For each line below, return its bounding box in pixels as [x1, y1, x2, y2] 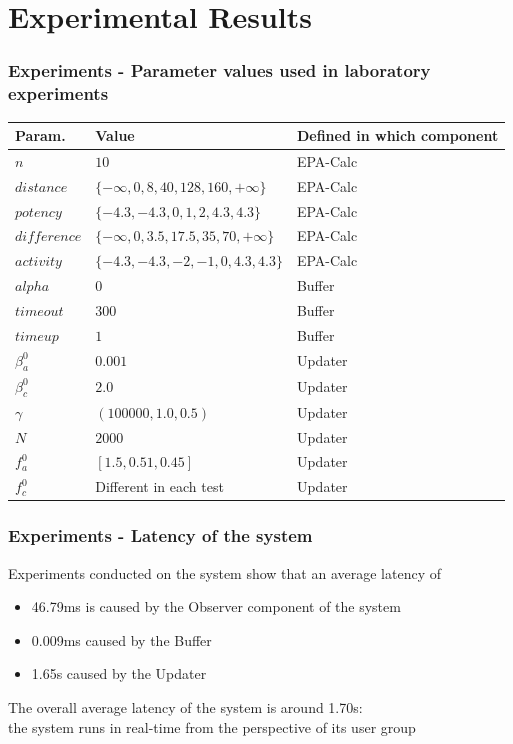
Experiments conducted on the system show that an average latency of [8, 562, 441, 583]
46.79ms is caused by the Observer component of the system [31, 596, 401, 617]
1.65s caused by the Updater [31, 663, 207, 684]
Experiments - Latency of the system [8, 523, 313, 548]
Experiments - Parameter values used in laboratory [8, 58, 431, 83]
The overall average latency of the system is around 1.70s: [8, 696, 363, 717]
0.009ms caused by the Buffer [31, 629, 212, 650]
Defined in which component [296, 125, 499, 146]
